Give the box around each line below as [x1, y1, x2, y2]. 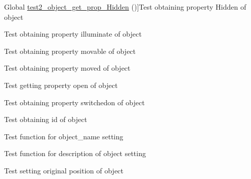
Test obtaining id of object [4, 114, 87, 125]
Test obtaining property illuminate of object [4, 28, 142, 39]
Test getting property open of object [4, 79, 118, 90]
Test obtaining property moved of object [4, 63, 131, 73]
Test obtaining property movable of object [4, 45, 136, 56]
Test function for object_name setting [4, 131, 123, 141]
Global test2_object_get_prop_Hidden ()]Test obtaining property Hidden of [4, 2, 246, 12]
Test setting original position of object [4, 165, 124, 175]
